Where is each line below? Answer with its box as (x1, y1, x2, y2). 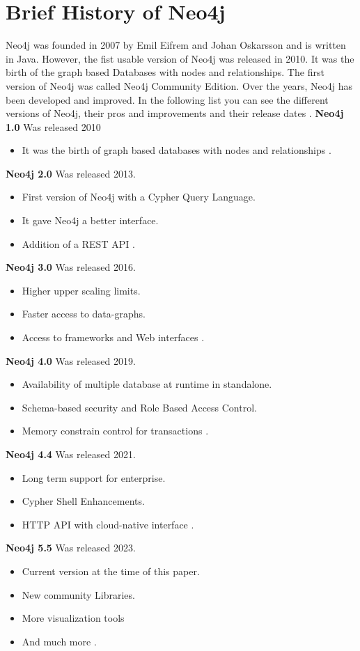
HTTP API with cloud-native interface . (22, 517, 194, 531)
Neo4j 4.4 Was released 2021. (6, 447, 136, 461)
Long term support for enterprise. (22, 470, 166, 485)
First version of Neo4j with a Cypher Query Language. (22, 189, 256, 204)
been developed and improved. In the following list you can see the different (6, 92, 329, 107)
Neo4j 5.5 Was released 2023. (6, 540, 136, 555)
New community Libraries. (22, 587, 135, 602)
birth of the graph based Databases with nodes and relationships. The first (6, 65, 324, 79)
